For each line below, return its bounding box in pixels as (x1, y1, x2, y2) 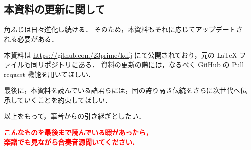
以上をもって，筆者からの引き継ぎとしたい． (4, 111, 146, 121)
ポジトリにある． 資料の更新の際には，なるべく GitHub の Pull (44, 59, 244, 69)
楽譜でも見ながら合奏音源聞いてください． (4, 136, 139, 147)
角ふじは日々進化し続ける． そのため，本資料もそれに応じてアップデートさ (4, 24, 243, 34)
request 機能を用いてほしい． (4, 69, 95, 79)
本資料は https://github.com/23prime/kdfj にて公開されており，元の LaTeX (4, 50, 237, 60)
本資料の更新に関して (4, 1, 105, 16)
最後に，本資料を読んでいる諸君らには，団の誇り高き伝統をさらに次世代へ (4, 85, 240, 95)
